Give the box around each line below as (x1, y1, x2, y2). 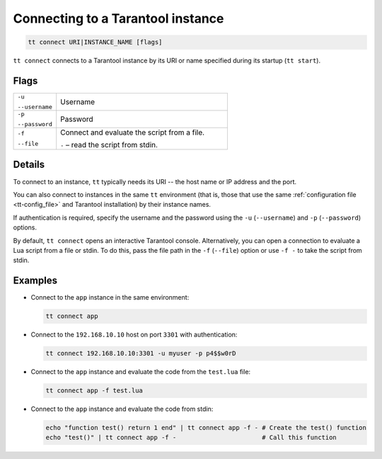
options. (13, 223, 37, 232)
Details (13, 159, 45, 171)
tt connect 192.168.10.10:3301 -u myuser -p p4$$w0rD (45, 349, 236, 358)
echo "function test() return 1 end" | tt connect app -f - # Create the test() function (45, 424, 367, 432)
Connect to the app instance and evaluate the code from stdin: (30, 404, 214, 414)
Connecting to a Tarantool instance (13, 11, 224, 26)
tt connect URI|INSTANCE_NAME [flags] (28, 38, 163, 46)
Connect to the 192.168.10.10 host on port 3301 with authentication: (30, 330, 238, 339)
